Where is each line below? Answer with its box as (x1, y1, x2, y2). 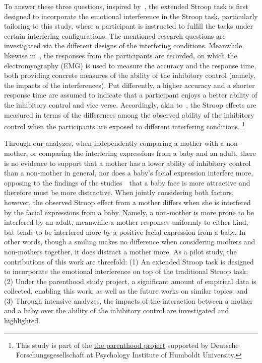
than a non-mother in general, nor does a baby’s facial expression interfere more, (4, 167, 253, 178)
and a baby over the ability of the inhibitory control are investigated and (4, 305, 229, 316)
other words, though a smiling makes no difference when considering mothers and (4, 236, 255, 247)
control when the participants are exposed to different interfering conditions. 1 (4, 120, 245, 131)
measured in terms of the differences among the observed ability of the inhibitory (4, 109, 254, 120)
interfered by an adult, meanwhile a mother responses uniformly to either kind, (4, 217, 248, 227)
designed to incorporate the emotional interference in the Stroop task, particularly (4, 11, 258, 21)
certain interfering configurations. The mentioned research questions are (4, 30, 226, 41)
